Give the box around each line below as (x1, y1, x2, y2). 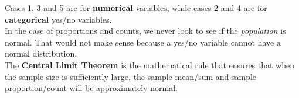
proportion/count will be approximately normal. (5, 82, 178, 94)
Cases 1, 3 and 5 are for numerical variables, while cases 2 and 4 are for (5, 2, 267, 13)
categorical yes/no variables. (5, 13, 112, 25)
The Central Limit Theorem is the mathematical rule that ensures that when (5, 58, 295, 71)
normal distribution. (5, 47, 77, 60)
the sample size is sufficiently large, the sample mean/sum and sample (5, 70, 257, 82)
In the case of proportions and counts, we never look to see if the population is (5, 24, 286, 37)
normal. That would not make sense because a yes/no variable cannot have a (5, 36, 281, 48)
